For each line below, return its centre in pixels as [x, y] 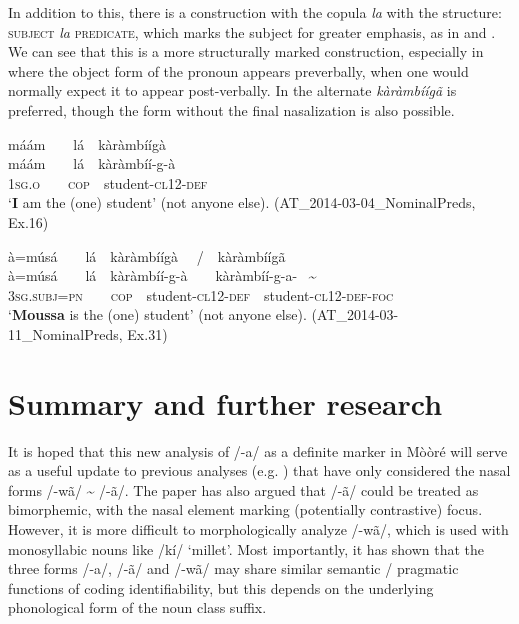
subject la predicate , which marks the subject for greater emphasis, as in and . [252, 31]
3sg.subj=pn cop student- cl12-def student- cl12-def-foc [201, 294]
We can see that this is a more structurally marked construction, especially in [246, 51]
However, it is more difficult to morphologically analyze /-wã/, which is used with [258, 529]
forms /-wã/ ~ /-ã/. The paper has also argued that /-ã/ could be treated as [243, 489]
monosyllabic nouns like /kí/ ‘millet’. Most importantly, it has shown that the [246, 548]
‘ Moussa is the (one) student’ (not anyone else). [157, 314]
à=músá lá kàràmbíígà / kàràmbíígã [147, 255]
